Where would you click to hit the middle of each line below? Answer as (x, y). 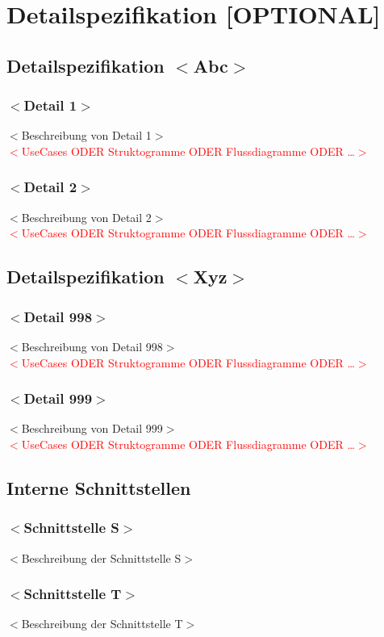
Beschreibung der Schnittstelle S (101, 557)
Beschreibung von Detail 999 (92, 428)
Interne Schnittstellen (99, 487)
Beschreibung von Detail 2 (86, 217)
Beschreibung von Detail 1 (86, 135)
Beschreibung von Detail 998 (92, 346)
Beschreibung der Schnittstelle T (102, 624)
